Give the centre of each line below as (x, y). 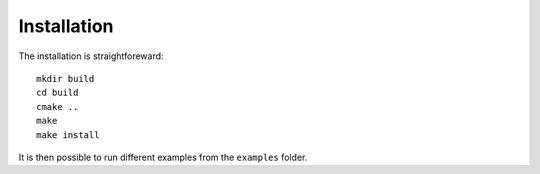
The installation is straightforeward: (91, 56)
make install (68, 134)
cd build (57, 93)
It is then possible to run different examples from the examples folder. (163, 157)
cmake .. (57, 106)
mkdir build (65, 78)
